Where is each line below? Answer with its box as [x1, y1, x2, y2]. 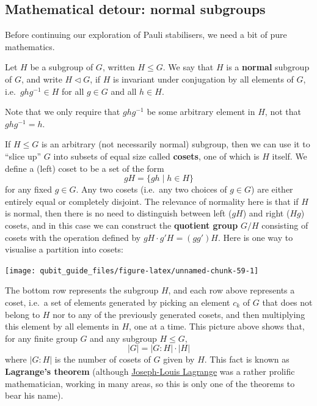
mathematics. [5, 40, 55, 53]
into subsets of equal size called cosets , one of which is [53, 149, 260, 162]
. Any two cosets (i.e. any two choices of [76, 183, 227, 196]
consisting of [261, 218, 308, 231]
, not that [264, 105, 301, 118]
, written [102, 61, 135, 73]
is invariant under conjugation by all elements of [113, 72, 294, 85]
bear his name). [5, 389, 64, 402]
